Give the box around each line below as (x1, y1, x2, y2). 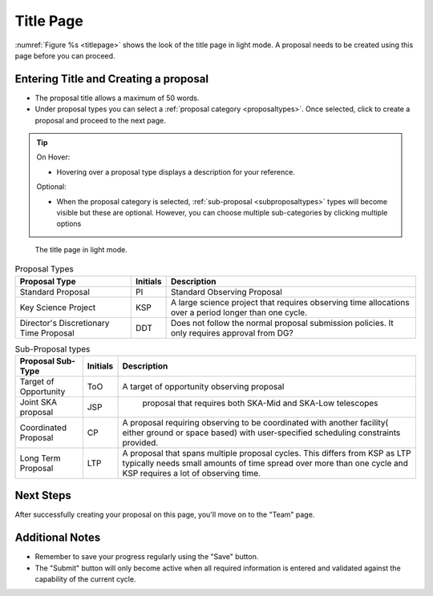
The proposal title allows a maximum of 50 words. (34, 93, 200, 103)
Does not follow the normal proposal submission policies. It (170, 317, 395, 328)
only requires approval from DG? (170, 327, 293, 338)
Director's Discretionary (19, 317, 110, 328)
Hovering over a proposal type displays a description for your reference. (56, 167, 296, 176)
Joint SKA (19, 397, 58, 408)
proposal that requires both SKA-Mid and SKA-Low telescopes (142, 397, 378, 409)
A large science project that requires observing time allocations (170, 296, 411, 308)
